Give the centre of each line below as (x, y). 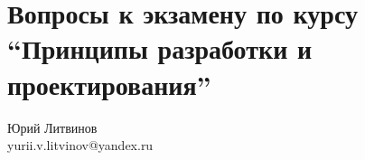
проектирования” (109, 84)
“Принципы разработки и (160, 48)
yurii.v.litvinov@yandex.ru (80, 145)
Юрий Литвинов (52, 127)
